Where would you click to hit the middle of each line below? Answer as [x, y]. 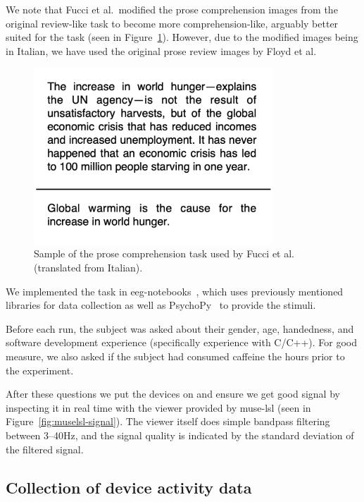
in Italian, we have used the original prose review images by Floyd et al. [161, 50]
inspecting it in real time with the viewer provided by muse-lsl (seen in [158, 407]
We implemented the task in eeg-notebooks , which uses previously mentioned [175, 291]
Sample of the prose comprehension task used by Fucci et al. [164, 253]
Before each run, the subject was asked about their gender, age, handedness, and [180, 328]
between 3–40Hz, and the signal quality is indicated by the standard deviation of [180, 435]
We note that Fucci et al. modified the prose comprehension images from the [172, 9]
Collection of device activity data [129, 487]
